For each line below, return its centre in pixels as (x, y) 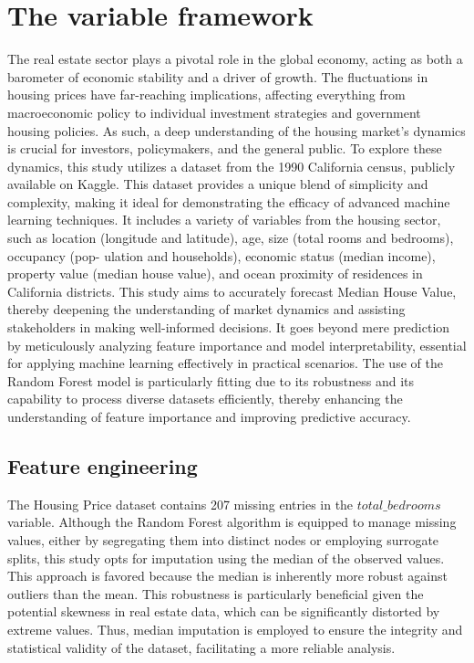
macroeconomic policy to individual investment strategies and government (214, 112)
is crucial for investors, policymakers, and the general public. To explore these (225, 148)
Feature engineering (103, 465)
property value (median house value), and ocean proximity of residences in (215, 274)
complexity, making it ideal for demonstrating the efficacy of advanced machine (229, 201)
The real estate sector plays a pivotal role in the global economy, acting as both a (235, 59)
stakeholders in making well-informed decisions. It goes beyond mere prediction (229, 327)
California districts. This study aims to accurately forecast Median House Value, (232, 291)
